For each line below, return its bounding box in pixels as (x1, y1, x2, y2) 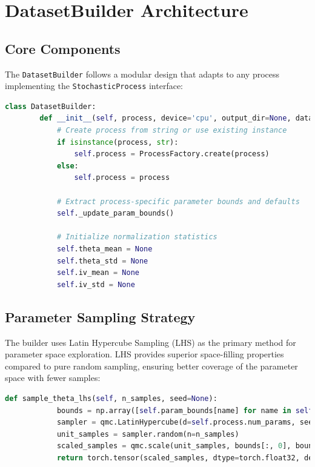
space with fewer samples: (5, 371, 101, 384)
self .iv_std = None (56, 280, 135, 289)
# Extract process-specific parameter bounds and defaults (56, 197, 300, 206)
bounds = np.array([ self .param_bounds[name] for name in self (56, 406, 313, 415)
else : (56, 161, 79, 170)
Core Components (5, 39, 121, 58)
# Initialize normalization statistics (56, 233, 217, 242)
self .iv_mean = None (56, 268, 139, 277)
